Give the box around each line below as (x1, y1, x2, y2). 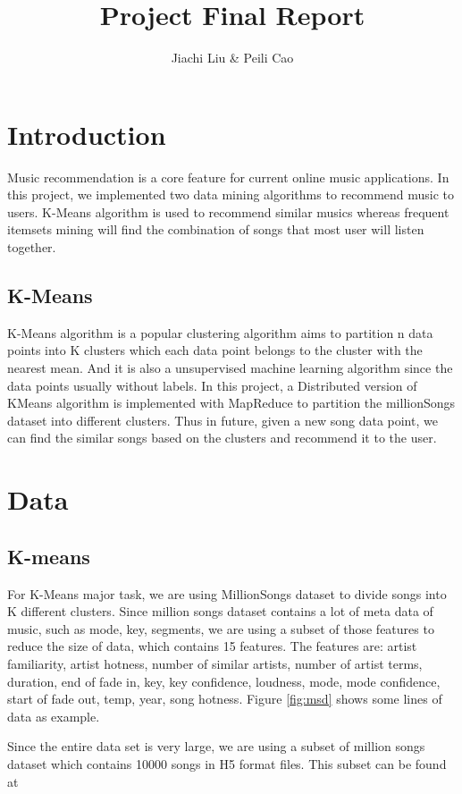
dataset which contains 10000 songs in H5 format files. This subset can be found (7, 754, 447, 773)
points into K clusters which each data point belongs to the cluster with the (7, 341, 423, 359)
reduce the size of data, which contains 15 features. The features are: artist (7, 637, 417, 655)
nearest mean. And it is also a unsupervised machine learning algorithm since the (7, 359, 453, 377)
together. (7, 238, 56, 257)
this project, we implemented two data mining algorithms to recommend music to (7, 185, 455, 204)
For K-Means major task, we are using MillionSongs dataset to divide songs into (7, 584, 447, 603)
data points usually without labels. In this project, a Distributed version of (7, 376, 417, 394)
